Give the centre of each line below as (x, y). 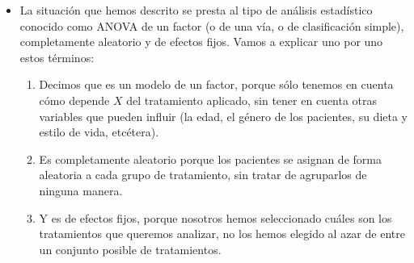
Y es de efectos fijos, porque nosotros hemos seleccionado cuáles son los (215, 217)
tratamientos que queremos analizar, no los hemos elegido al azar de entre (222, 234)
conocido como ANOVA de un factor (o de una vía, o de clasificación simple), (212, 25)
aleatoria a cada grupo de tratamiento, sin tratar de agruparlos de (203, 175)
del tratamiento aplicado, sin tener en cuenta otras (252, 100)
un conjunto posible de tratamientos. (130, 249)
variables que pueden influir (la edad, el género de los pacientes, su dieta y (224, 116)
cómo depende (74, 100)
